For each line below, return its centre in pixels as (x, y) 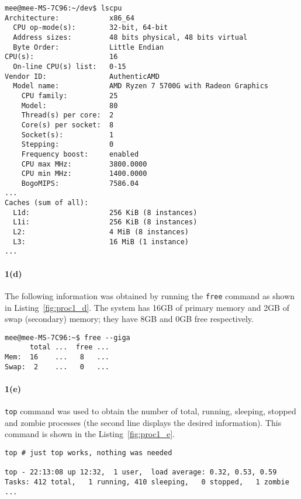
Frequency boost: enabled (80, 154)
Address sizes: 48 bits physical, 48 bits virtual (130, 37)
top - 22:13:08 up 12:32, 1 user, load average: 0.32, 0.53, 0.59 (141, 472)
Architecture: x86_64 (70, 18)
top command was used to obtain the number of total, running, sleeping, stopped (150, 411)
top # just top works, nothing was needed (89, 453)
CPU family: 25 (70, 96)
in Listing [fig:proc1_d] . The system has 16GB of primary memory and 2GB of (147, 307)
